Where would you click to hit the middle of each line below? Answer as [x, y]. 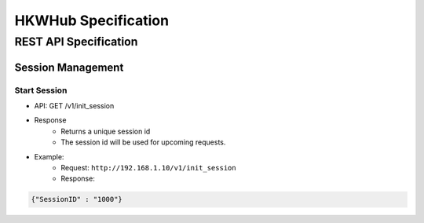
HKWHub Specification [91, 20]
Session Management [69, 67]
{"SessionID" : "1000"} [77, 199]
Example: [49, 156]
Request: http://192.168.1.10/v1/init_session [148, 167]
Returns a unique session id [106, 131]
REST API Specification [76, 42]
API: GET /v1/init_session [74, 105]
